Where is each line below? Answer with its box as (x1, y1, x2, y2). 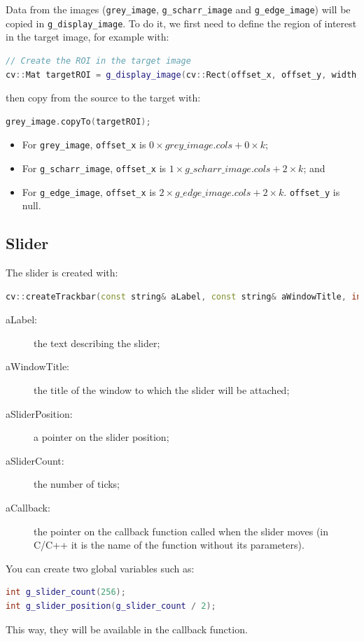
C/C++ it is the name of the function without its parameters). (34, 537, 304, 552)
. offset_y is (283, 184, 340, 199)
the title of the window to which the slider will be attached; (34, 383, 290, 397)
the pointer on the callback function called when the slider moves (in (34, 523, 329, 538)
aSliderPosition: (6, 406, 73, 421)
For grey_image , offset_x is (22, 137, 146, 152)
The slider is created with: (6, 265, 118, 280)
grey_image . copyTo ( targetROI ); (6, 116, 151, 127)
